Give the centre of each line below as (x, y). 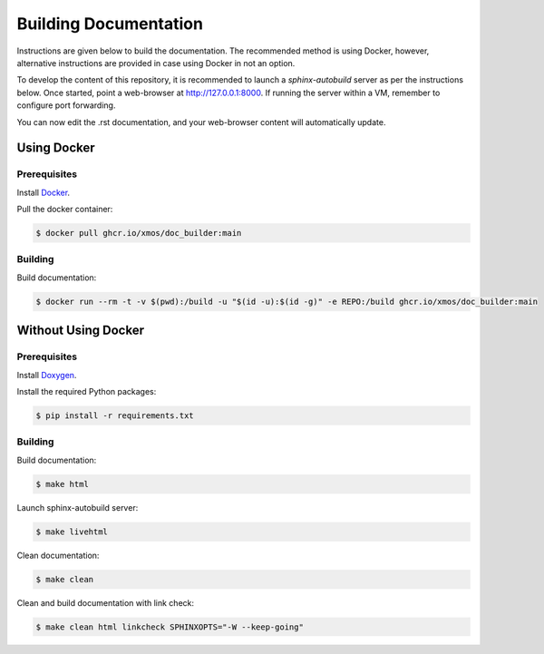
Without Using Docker (81, 331)
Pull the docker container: (65, 210)
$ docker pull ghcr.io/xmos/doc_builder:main (139, 233)
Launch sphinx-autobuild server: (78, 507)
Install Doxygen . (47, 375)
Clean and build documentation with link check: (106, 602)
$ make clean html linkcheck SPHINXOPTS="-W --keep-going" (170, 627)
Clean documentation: (58, 555)
